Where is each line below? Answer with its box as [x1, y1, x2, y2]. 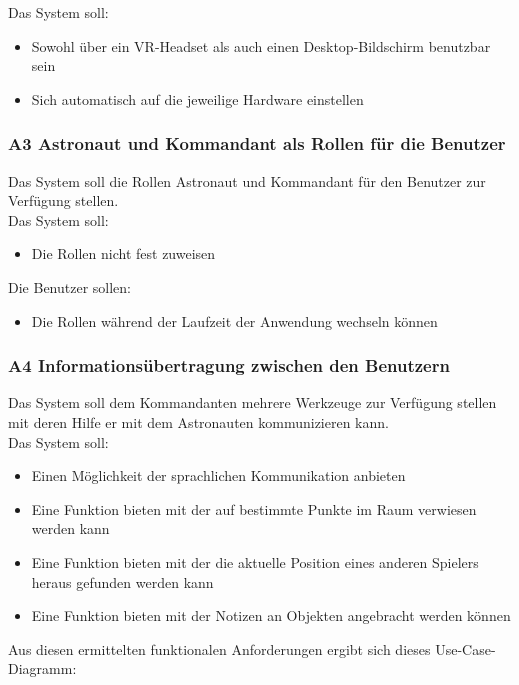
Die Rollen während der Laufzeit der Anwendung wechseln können [31, 310, 438, 331]
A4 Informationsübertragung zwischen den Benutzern [8, 353, 450, 378]
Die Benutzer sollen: [8, 276, 131, 297]
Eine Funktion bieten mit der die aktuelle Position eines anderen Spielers [31, 551, 479, 572]
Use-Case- [435, 638, 496, 659]
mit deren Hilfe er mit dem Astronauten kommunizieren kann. [8, 411, 389, 432]
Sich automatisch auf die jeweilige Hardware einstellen [31, 88, 364, 109]
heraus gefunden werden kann [31, 571, 214, 592]
